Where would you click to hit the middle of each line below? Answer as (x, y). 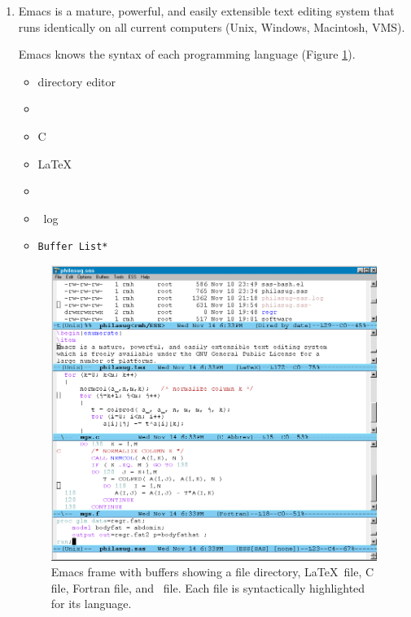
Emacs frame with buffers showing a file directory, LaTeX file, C (212, 572)
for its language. (91, 604)
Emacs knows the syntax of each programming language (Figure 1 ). (187, 54)
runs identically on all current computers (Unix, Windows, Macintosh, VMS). (212, 26)
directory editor (77, 81)
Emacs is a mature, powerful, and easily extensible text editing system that (206, 11)
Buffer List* (73, 247)
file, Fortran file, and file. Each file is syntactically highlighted (208, 587)
